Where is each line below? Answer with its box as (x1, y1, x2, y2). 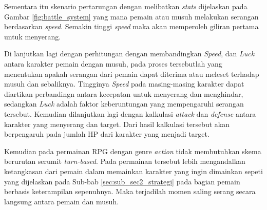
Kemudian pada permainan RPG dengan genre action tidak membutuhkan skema (4, 145, 261, 156)
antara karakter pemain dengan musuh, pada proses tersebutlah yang (4, 58, 222, 69)
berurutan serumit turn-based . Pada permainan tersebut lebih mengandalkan (4, 156, 245, 166)
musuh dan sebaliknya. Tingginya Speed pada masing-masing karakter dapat (4, 78, 244, 89)
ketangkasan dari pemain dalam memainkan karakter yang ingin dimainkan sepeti (4, 165, 263, 176)
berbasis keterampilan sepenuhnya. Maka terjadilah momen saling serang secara (4, 186, 256, 197)
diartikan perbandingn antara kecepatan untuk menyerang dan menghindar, (4, 88, 243, 99)
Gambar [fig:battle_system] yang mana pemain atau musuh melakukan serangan (4, 11, 259, 22)
